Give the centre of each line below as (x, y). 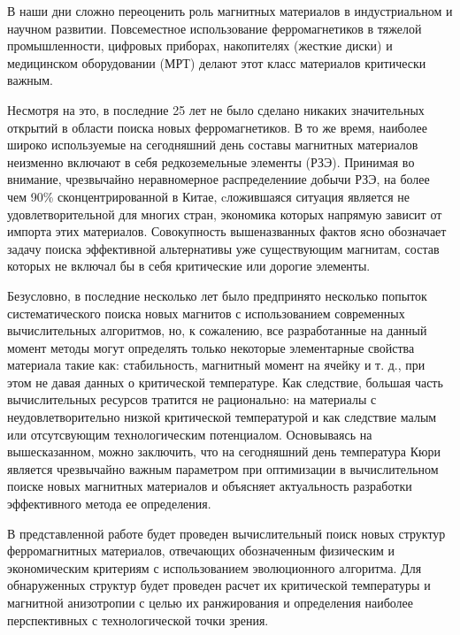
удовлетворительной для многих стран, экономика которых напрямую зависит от (225, 214)
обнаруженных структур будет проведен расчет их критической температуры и (219, 585)
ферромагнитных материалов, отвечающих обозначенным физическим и (201, 551)
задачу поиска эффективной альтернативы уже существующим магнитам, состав (223, 248)
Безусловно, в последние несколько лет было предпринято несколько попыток (217, 295)
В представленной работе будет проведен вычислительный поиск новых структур (226, 533)
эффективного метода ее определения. (109, 504)
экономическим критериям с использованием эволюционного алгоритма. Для (215, 567)
